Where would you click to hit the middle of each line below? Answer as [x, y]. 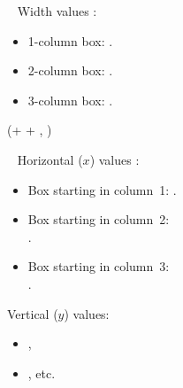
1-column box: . [70, 40]
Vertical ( [33, 313]
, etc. [42, 372]
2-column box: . [70, 70]
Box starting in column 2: [99, 219]
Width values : [57, 11]
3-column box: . [70, 100]
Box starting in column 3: [99, 266]
